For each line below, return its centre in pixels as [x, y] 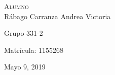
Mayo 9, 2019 [25, 67]
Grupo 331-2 [24, 33]
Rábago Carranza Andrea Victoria [58, 16]
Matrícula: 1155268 [34, 50]
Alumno [16, 6]
